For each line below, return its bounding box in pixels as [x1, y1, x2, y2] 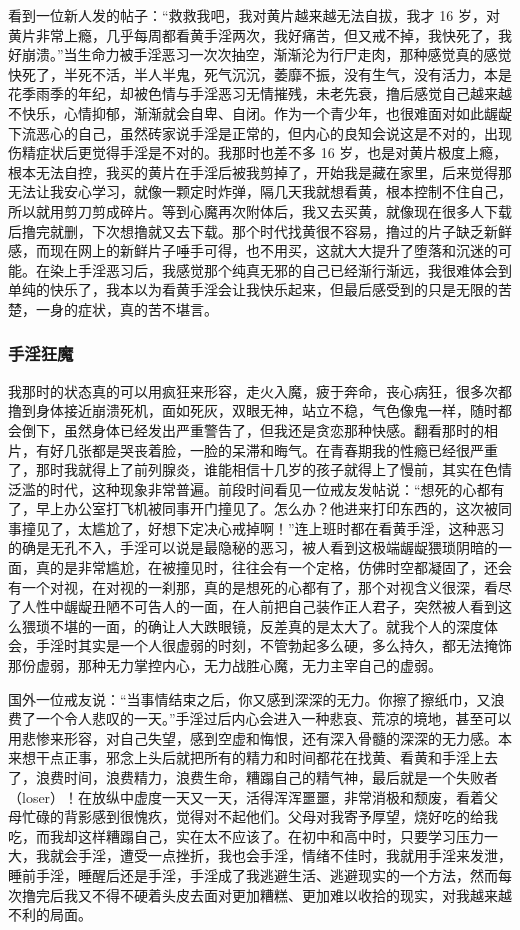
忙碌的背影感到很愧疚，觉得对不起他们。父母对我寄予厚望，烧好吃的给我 [21, 806, 498, 827]
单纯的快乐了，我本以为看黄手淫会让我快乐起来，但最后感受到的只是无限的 [8, 279, 498, 300]
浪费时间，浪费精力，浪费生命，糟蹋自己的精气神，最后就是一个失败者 [35, 767, 498, 787]
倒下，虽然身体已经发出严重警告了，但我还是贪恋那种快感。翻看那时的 [21, 419, 484, 440]
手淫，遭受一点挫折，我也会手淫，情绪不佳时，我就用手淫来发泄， [77, 845, 512, 866]
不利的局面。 [8, 904, 92, 925]
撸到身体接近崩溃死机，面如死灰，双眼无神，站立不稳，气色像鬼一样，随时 [8, 400, 498, 421]
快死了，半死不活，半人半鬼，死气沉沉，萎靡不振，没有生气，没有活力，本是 [8, 63, 512, 84]
